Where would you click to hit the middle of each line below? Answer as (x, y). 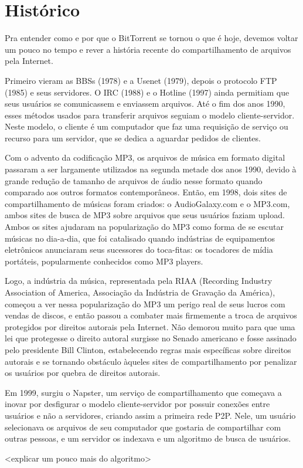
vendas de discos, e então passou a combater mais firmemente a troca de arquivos (151, 315)
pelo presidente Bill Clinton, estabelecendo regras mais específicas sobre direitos (148, 349)
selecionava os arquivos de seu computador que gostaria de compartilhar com (143, 427)
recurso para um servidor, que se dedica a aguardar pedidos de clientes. (133, 138)
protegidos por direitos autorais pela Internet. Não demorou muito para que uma (150, 326)
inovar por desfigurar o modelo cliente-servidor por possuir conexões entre (137, 404)
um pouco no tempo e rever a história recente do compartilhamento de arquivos (148, 49)
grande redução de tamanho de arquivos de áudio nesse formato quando (134, 180)
